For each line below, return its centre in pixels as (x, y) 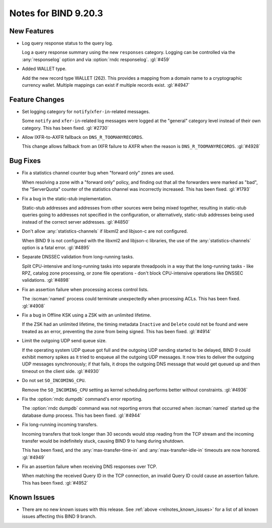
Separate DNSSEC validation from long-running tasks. (78, 257)
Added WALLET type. (44, 69)
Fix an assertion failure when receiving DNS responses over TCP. (89, 466)
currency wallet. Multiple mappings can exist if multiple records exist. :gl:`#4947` (106, 85)
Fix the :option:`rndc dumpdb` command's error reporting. (82, 399)
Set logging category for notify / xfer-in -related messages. (86, 112)
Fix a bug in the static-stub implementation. (67, 198)
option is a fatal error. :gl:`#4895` (56, 247)
